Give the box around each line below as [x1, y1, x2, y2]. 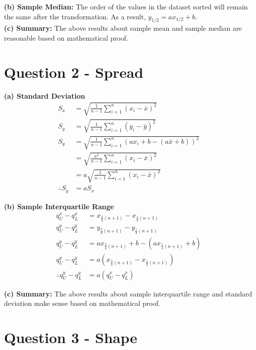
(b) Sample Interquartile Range [4, 201, 114, 211]
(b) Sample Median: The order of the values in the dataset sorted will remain [4, 1, 248, 11]
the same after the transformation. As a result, [4, 11, 146, 21]
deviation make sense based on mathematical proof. [4, 298, 160, 308]
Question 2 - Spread [4, 61, 144, 82]
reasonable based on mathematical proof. [4, 32, 128, 43]
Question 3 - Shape [4, 327, 137, 347]
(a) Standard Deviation [4, 90, 85, 101]
